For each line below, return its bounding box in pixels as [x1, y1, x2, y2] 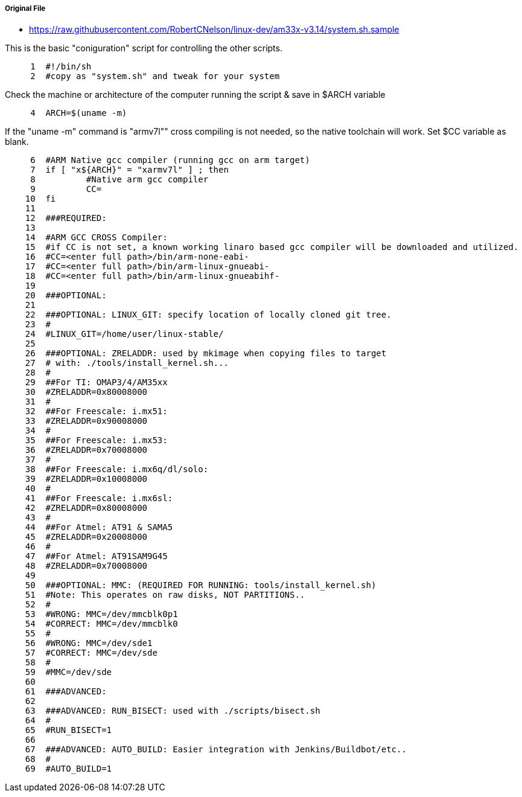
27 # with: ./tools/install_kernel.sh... [25, 358, 229, 368]
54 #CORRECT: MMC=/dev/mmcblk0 [25, 619, 178, 629]
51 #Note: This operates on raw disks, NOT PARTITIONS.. [25, 590, 305, 600]
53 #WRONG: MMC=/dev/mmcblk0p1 [25, 609, 178, 619]
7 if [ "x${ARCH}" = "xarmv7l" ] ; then [30, 165, 229, 175]
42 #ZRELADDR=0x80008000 [25, 503, 148, 513]
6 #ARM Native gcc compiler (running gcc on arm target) [30, 155, 310, 165]
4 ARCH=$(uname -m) [30, 108, 127, 118]
